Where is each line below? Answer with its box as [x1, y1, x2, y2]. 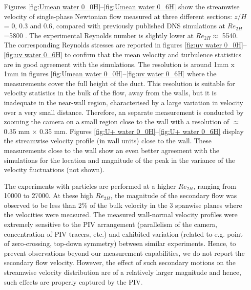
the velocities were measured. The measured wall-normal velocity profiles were [4, 209, 238, 220]
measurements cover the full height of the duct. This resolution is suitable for [4, 78, 235, 88]
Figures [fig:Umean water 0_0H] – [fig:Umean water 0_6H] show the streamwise [4, 1, 240, 11]
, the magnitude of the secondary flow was [110, 190, 237, 201]
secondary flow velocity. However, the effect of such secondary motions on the [4, 257, 236, 268]
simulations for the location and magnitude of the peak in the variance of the [4, 155, 235, 165]
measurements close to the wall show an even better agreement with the [4, 145, 219, 155]
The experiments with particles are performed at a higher [4, 180, 176, 191]
